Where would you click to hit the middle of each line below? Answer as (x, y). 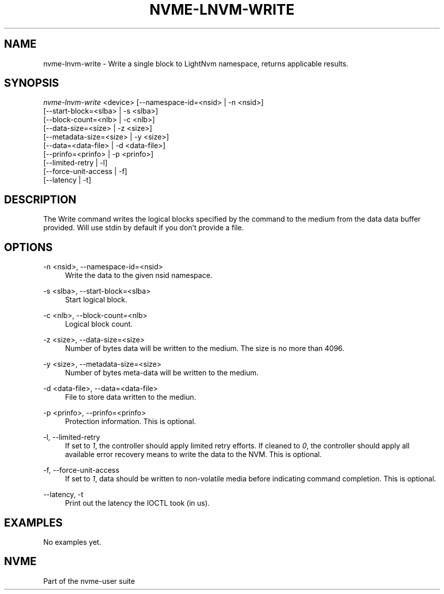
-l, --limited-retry (72, 437)
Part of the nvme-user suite (89, 581)
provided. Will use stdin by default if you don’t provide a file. (144, 228)
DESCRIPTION (40, 199)
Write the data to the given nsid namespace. (139, 275)
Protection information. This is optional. (131, 422)
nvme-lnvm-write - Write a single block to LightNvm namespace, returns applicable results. (196, 63)
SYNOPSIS (32, 83)
